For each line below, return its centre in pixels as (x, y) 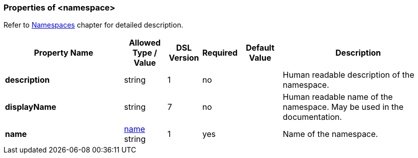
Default (260, 48)
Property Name (63, 53)
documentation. (312, 117)
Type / (145, 53)
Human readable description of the (349, 75)
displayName (31, 107)
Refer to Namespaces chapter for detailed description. (93, 25)
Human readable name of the (338, 97)
